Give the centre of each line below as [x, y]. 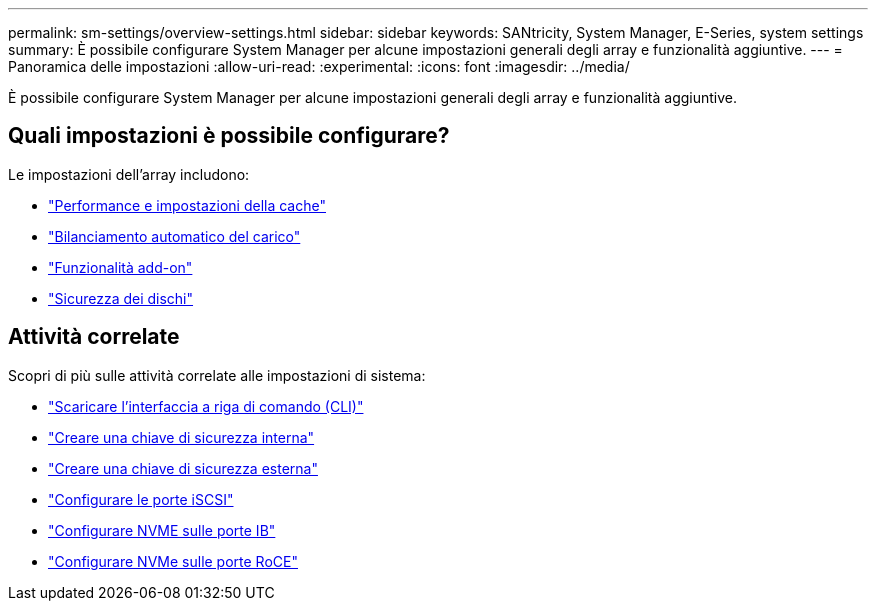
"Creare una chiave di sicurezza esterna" [183, 468]
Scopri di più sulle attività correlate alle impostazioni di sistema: [217, 375]
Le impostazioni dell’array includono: [129, 174]
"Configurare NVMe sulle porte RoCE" [173, 561]
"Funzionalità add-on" [120, 267]
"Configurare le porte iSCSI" [141, 499]
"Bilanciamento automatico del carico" [174, 236]
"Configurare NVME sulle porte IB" [162, 530]
